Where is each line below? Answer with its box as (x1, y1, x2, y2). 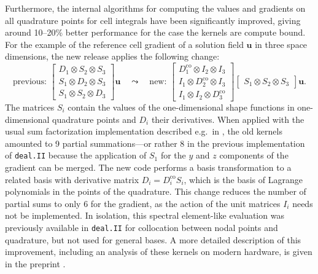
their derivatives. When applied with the (151, 112, 304, 125)
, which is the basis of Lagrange (184, 173, 303, 186)
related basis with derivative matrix (5, 173, 139, 186)
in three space (255, 37, 308, 50)
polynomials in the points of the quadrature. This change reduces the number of (5, 185, 306, 198)
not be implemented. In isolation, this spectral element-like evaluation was (5, 209, 284, 222)
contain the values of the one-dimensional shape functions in (68, 100, 295, 113)
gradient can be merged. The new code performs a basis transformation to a (5, 160, 292, 173)
